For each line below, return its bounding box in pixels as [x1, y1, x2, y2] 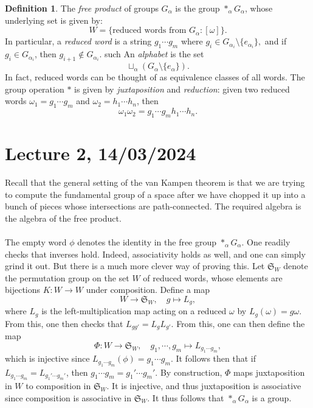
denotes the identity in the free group [77, 235, 217, 248]
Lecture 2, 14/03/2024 [5, 141, 196, 166]
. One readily [241, 235, 291, 248]
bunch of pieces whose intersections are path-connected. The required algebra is [5, 200, 301, 213]
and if [264, 35, 287, 47]
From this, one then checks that [5, 317, 123, 329]
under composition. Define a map [86, 283, 210, 296]
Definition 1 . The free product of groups [5, 2, 159, 14]
